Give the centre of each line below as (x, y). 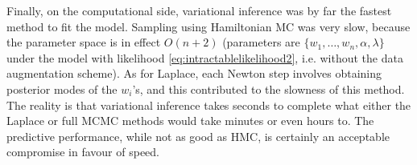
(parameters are (261, 42)
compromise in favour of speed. (83, 152)
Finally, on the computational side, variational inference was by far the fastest (199, 10)
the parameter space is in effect (84, 42)
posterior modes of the (62, 89)
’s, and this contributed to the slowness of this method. (268, 89)
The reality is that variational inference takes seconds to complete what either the (209, 105)
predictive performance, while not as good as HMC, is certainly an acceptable (198, 136)
